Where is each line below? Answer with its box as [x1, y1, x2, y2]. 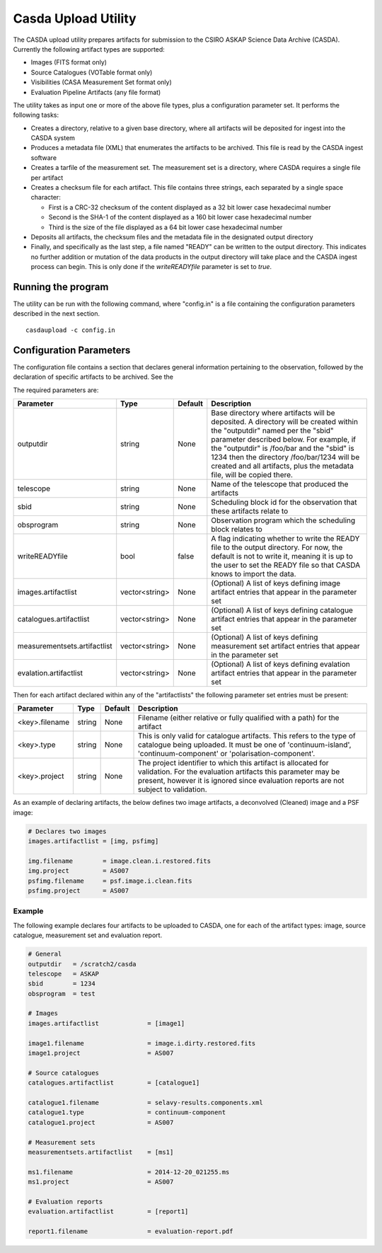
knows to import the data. [211, 568, 296, 578]
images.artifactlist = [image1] [28, 1019, 185, 1027]
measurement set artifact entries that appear [211, 641, 360, 651]
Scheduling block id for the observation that [211, 497, 357, 507]
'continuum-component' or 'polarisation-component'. [137, 749, 316, 759]
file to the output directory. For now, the [211, 542, 343, 552]
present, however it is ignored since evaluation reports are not [137, 776, 345, 786]
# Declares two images [28, 827, 107, 835]
